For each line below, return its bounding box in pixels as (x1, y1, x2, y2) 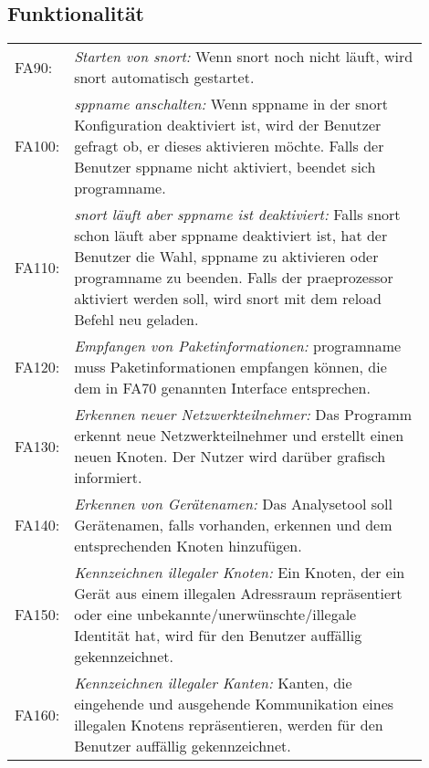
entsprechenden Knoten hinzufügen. (74, 535, 302, 557)
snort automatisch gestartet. (74, 67, 255, 89)
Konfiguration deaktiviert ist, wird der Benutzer (74, 114, 382, 136)
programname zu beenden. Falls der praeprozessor (74, 267, 393, 289)
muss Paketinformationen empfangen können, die (74, 356, 387, 378)
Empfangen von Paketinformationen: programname (74, 335, 402, 357)
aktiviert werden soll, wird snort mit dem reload (74, 288, 382, 310)
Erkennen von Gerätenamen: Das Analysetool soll (74, 493, 392, 515)
